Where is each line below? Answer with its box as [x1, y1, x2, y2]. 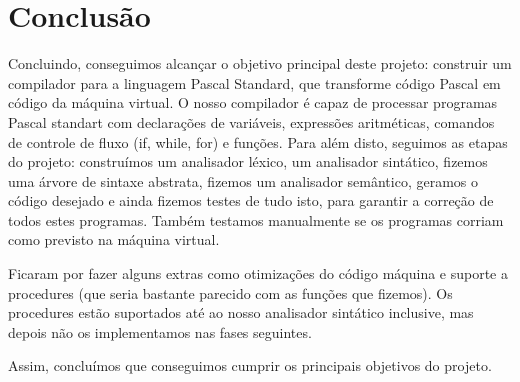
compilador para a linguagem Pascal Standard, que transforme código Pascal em [8, 72, 501, 93]
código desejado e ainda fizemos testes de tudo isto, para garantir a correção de [8, 190, 494, 211]
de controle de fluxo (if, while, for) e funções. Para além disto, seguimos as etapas [8, 131, 508, 152]
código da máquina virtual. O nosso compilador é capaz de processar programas [8, 92, 498, 113]
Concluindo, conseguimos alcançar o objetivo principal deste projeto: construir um [8, 53, 512, 74]
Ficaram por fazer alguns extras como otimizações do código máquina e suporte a [8, 263, 508, 284]
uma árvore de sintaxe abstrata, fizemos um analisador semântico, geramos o [8, 170, 478, 191]
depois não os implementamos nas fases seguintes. [8, 321, 312, 342]
